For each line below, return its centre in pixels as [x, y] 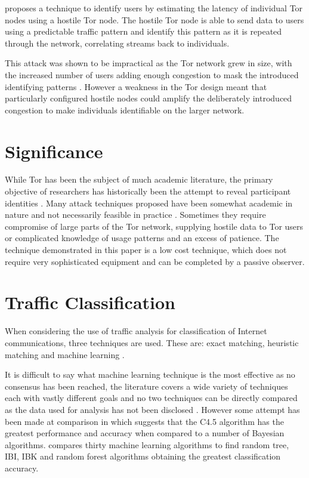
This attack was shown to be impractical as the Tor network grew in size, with [149, 63]
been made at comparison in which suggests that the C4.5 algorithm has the [144, 421]
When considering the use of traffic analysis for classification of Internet [136, 331]
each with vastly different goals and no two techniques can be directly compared [151, 398]
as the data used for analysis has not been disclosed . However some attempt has [152, 409]
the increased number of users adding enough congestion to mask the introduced [152, 74]
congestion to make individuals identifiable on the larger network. [125, 110]
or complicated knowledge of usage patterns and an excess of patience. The [142, 238]
